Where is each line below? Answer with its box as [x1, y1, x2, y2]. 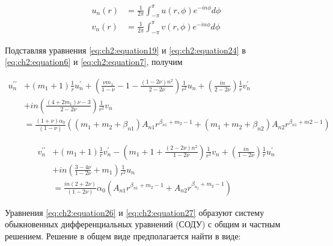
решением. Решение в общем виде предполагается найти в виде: [5, 229, 241, 242]
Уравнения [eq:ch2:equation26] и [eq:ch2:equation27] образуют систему [5, 206, 264, 218]
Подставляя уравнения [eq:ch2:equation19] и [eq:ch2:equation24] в [5, 43, 246, 56]
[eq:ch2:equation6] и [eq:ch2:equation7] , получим [5, 55, 183, 68]
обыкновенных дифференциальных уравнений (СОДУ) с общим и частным [5, 218, 281, 230]
